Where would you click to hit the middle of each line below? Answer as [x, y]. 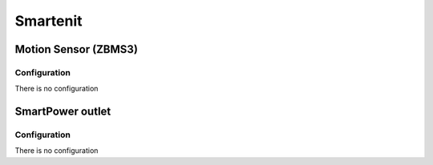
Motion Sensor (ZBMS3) [76, 49]
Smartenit [49, 21]
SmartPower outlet [63, 112]
